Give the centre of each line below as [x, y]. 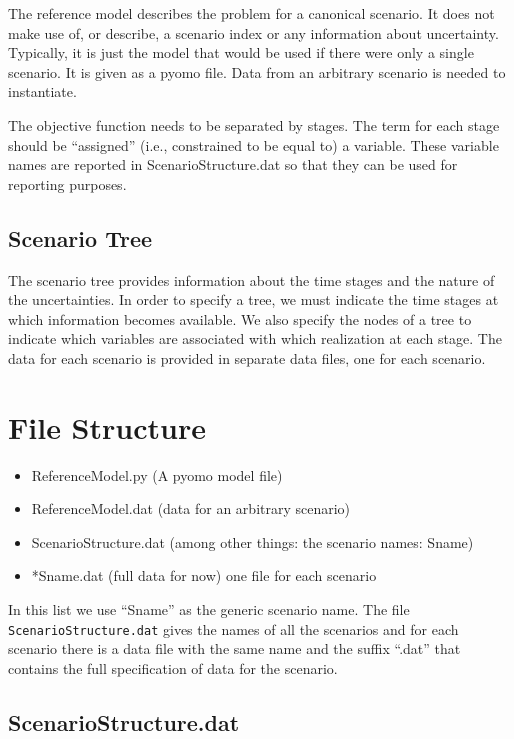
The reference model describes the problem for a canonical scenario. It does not [251, 13]
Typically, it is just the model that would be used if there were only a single [241, 52]
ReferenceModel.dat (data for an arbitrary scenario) [191, 508]
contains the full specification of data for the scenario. [173, 667]
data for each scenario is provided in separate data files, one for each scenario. [247, 357]
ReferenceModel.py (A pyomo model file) [157, 474]
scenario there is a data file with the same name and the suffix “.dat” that [234, 648]
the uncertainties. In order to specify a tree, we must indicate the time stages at [253, 299]
